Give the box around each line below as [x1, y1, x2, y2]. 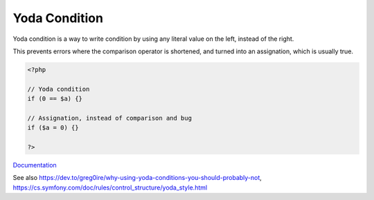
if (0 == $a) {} [27, 95, 83, 103]
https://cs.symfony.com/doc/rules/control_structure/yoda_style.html [12, 183, 208, 192]
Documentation [12, 161, 57, 170]
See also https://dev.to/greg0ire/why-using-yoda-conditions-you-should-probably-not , [12, 174, 262, 182]
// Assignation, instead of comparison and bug [27, 114, 192, 122]
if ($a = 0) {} [27, 124, 79, 131]
